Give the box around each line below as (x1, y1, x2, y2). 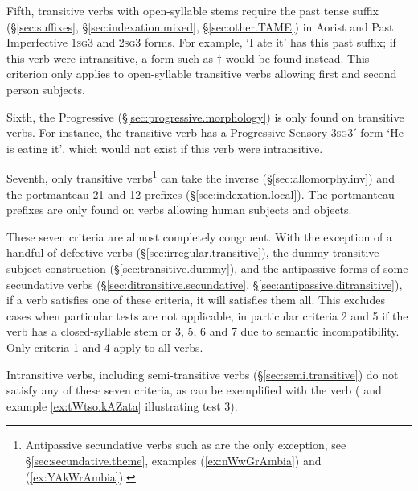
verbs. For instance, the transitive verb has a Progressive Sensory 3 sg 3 (6, 124, 354, 141)
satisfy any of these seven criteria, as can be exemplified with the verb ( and (6, 382, 382, 398)
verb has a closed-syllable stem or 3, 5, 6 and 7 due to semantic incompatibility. (6, 323, 400, 340)
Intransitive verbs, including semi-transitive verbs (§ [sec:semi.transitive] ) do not (6, 365, 399, 382)
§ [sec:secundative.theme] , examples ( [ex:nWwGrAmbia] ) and (25, 452, 322, 468)
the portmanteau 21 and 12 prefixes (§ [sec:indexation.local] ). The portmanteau (6, 185, 395, 202)
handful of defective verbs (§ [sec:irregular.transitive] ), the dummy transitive (6, 244, 379, 261)
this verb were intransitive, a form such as (6, 49, 214, 66)
